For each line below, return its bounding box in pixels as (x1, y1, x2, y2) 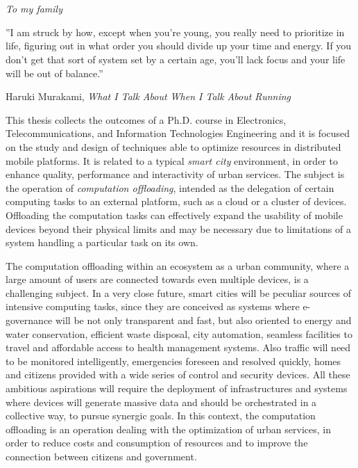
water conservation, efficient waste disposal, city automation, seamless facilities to (6, 326, 352, 341)
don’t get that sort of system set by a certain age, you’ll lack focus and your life (6, 51, 346, 66)
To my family (6, 1, 62, 16)
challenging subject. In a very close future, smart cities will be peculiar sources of (6, 285, 352, 300)
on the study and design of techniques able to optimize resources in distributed (6, 139, 341, 154)
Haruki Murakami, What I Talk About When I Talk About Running (6, 89, 291, 104)
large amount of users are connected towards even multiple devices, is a (6, 272, 309, 287)
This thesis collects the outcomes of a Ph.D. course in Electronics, (6, 112, 287, 127)
